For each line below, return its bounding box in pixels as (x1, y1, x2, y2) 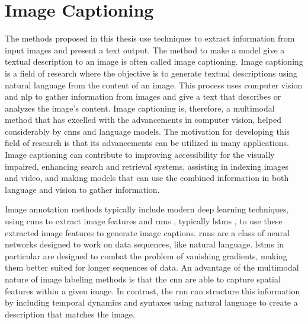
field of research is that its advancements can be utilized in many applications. (5, 136, 289, 149)
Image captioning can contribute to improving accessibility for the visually (5, 148, 275, 161)
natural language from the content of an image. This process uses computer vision (5, 78, 303, 91)
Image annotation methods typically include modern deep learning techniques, (5, 203, 289, 215)
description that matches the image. (5, 307, 135, 320)
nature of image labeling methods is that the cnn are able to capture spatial (5, 273, 281, 285)
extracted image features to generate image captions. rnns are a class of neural (5, 226, 290, 239)
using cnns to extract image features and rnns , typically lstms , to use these (5, 215, 283, 227)
